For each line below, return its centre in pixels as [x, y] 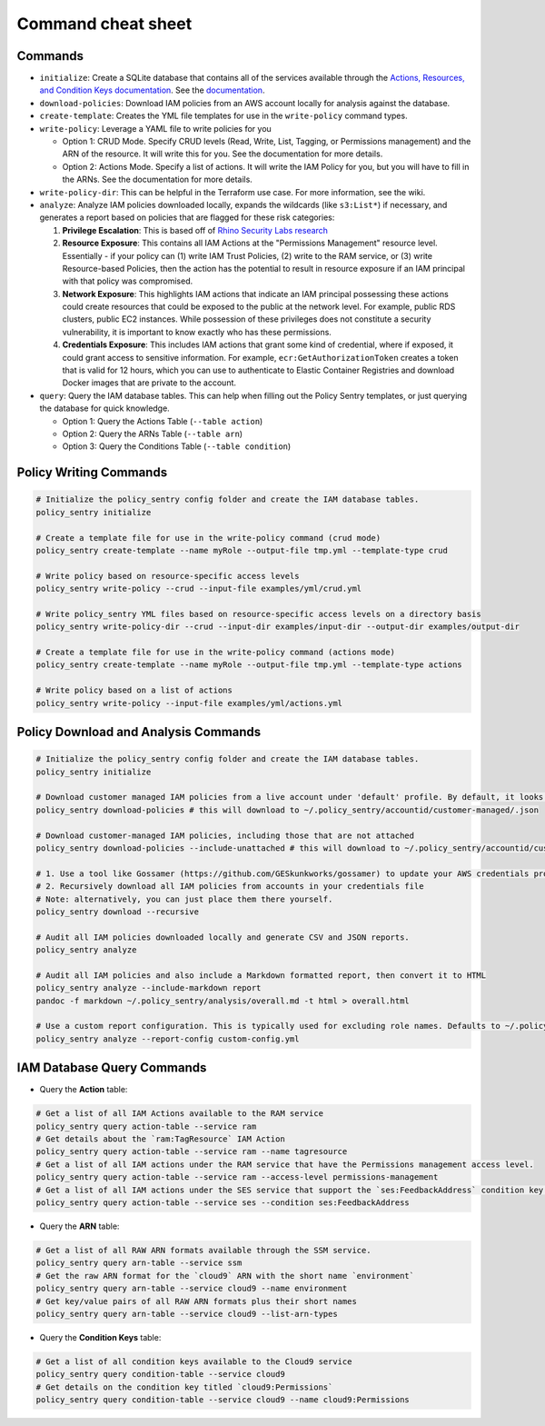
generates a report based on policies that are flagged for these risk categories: [187, 217]
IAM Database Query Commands [112, 1068]
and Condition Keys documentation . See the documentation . [152, 90]
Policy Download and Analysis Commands [139, 732]
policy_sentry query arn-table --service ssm [139, 1263]
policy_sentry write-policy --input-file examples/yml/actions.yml [189, 703]
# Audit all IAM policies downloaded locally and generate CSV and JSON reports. [223, 937]
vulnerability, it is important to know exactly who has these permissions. [197, 332]
